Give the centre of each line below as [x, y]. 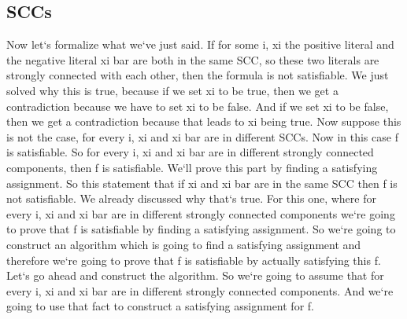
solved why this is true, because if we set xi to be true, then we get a [172, 90]
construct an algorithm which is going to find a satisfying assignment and [184, 244]
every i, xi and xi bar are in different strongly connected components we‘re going [201, 213]
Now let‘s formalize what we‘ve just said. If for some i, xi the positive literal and [200, 44]
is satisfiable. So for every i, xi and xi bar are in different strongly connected [190, 152]
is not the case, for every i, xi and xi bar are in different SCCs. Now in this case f [202, 136]
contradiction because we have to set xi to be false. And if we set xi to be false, [198, 106]
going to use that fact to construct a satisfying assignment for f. [160, 306]
